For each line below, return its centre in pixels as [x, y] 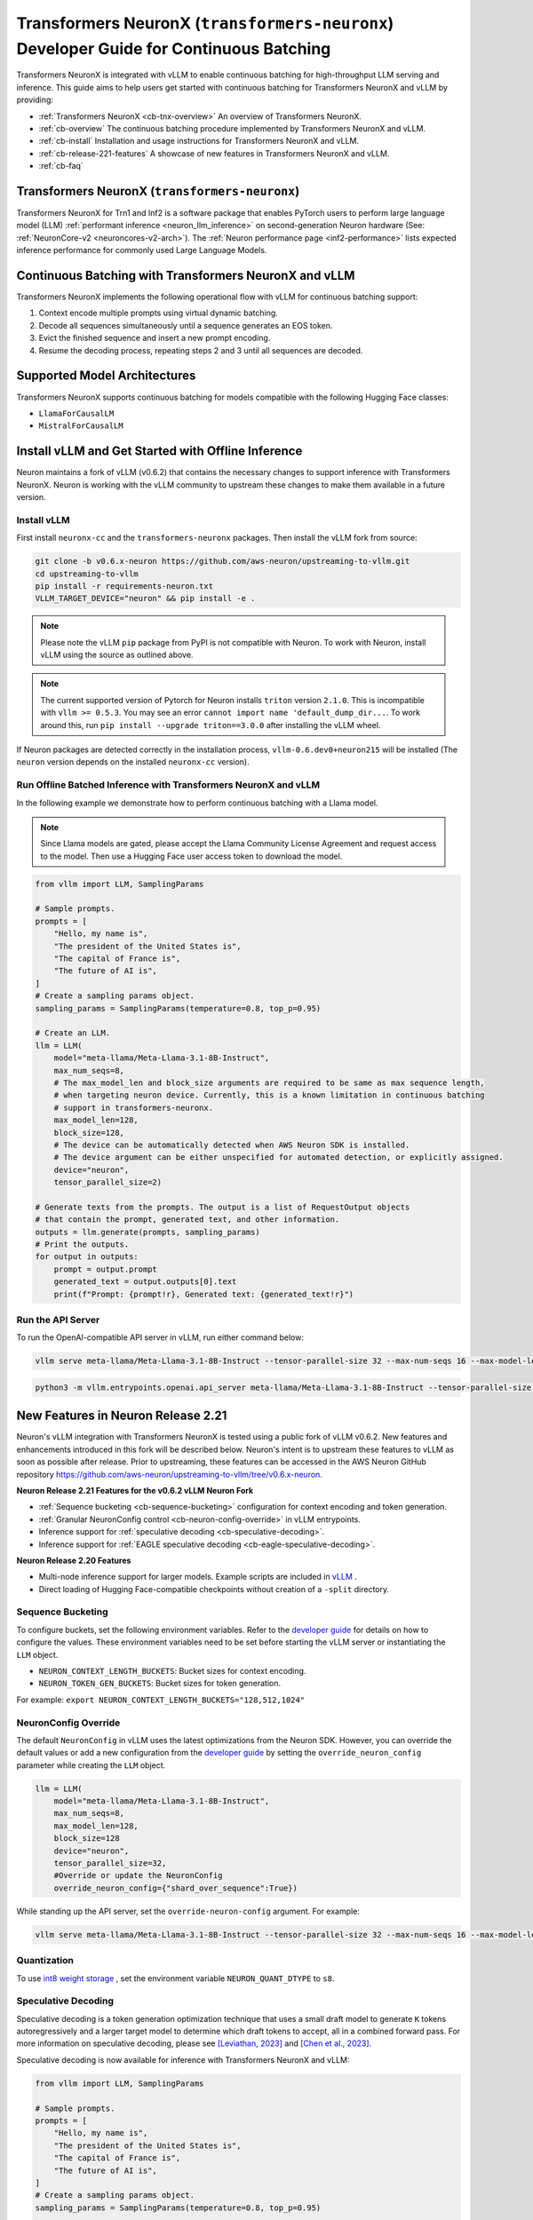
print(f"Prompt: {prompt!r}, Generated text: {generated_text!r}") [204, 1294]
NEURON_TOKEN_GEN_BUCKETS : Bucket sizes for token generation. [160, 1684]
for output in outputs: [87, 1257]
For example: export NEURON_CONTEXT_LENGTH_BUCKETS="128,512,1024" [161, 1700]
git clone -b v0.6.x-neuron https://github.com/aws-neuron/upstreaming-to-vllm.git [223, 561]
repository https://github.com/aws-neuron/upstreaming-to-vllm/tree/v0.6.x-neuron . [170, 1474]
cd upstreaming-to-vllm [87, 574]
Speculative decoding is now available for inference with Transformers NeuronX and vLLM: [183, 2059]
